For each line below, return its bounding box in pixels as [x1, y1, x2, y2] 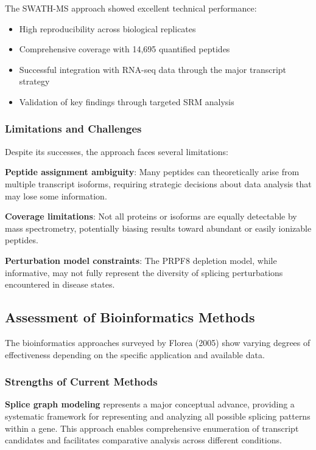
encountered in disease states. [5, 278, 115, 291]
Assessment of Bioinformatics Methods [5, 308, 255, 327]
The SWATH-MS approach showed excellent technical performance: [5, 2, 257, 14]
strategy [19, 75, 50, 88]
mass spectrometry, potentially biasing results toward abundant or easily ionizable [5, 221, 312, 234]
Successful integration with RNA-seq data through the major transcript [19, 63, 287, 75]
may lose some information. [5, 189, 107, 202]
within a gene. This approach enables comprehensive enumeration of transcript [5, 421, 299, 434]
